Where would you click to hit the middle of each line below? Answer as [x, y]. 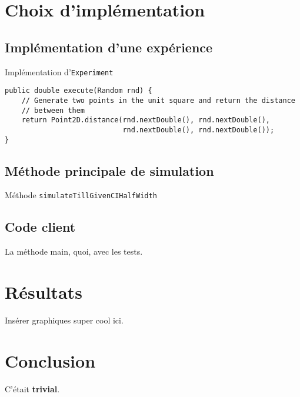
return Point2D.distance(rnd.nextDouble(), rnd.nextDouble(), [146, 120]
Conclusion [50, 360]
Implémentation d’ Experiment [59, 71]
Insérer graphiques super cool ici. [64, 320]
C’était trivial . [32, 388]
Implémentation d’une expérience [109, 47]
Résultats [44, 292]
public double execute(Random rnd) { [79, 91]
